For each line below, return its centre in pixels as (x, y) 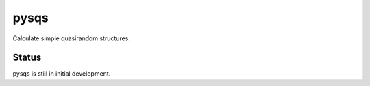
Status (27, 58)
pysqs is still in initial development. (62, 74)
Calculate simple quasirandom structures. (71, 38)
